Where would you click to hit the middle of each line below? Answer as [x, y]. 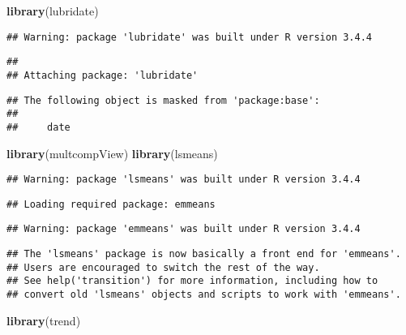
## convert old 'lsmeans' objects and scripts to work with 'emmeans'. [204, 295]
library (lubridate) [53, 11]
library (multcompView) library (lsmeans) [112, 153]
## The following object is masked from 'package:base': [163, 100]
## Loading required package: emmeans [111, 204]
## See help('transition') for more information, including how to [192, 281]
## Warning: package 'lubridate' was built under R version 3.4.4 [190, 37]
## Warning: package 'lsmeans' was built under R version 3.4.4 [184, 180]
